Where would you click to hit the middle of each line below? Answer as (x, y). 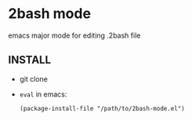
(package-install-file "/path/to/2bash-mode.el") (102, 108)
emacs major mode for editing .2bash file (74, 35)
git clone (34, 78)
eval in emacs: (43, 94)
